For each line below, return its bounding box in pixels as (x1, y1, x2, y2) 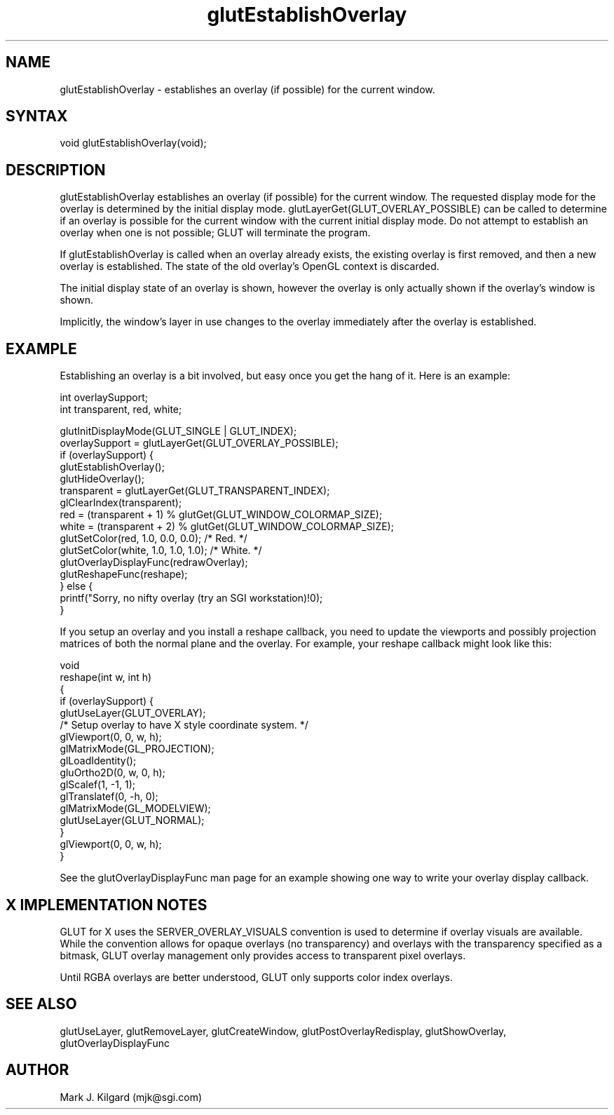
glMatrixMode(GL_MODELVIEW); (60, 802, 211, 815)
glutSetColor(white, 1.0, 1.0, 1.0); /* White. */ (60, 544, 262, 557)
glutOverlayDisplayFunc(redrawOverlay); (60, 556, 248, 569)
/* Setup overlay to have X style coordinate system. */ (60, 719, 308, 731)
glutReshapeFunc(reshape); (60, 568, 188, 581)
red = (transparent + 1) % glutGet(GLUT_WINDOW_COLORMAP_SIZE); (60, 508, 383, 521)
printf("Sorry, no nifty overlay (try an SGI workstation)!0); (60, 592, 323, 604)
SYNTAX (6, 107, 68, 126)
